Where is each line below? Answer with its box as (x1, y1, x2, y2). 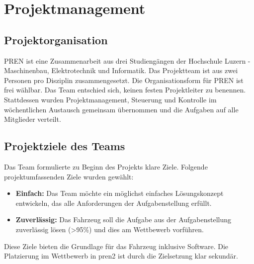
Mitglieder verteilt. (4, 114, 61, 124)
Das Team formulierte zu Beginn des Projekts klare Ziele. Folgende (4, 161, 208, 172)
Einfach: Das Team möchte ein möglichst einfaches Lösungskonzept (15, 188, 224, 198)
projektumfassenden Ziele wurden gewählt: (4, 171, 134, 181)
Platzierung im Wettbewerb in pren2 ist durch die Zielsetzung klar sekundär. (4, 251, 238, 261)
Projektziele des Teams (4, 138, 125, 154)
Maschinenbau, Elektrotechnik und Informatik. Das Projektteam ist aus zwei (4, 65, 238, 76)
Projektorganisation (4, 32, 108, 47)
